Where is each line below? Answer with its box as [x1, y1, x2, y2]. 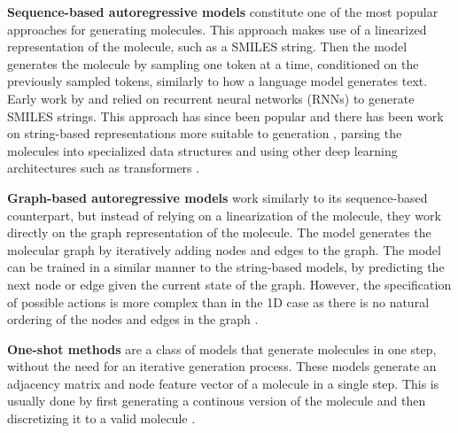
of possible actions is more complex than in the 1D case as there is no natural [7, 292, 430, 311]
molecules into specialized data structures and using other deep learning [7, 141, 398, 159]
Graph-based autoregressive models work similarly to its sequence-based [7, 188, 428, 206]
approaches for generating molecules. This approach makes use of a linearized [7, 19, 427, 38]
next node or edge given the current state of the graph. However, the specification [7, 274, 452, 293]
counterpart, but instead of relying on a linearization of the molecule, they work [7, 205, 441, 224]
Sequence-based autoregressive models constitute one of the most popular [7, 3, 439, 20]
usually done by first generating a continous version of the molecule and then [7, 391, 426, 410]
